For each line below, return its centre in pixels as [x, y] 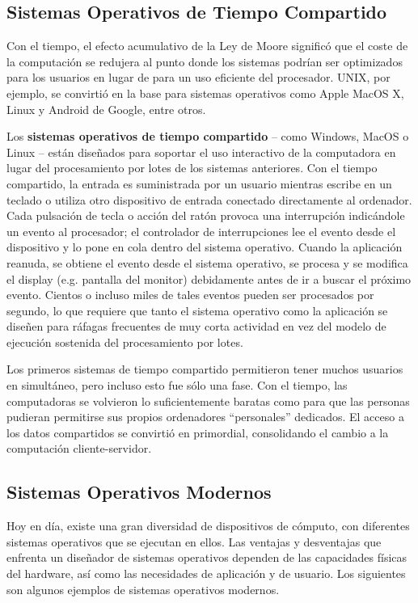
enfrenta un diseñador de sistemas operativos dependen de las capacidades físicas [207, 557]
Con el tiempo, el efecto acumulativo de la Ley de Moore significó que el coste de [207, 46]
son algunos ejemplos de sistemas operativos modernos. [143, 589]
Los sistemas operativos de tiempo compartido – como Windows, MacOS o [208, 136]
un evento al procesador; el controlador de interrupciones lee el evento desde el [201, 231]
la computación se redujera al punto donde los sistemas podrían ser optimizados [205, 61]
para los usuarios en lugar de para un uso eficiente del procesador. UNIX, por [198, 77]
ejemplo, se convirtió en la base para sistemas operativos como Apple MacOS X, [205, 93]
